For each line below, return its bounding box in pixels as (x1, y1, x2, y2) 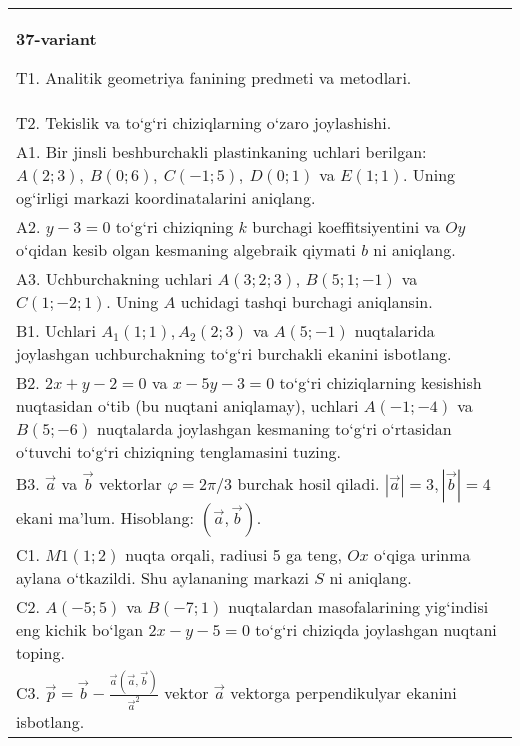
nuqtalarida (354, 319, 435, 342)
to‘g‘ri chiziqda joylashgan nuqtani (255, 618, 497, 641)
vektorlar (99, 472, 162, 495)
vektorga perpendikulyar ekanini (230, 680, 457, 704)
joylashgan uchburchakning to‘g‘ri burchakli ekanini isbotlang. (16, 342, 452, 365)
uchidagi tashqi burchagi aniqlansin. (180, 290, 433, 313)
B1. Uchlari (16, 319, 96, 342)
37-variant (16, 27, 97, 50)
